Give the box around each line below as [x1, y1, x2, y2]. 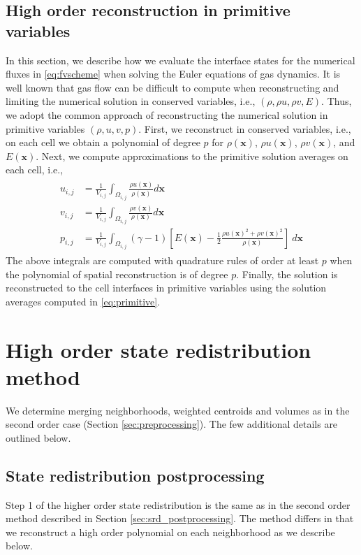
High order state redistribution [6, 335, 311, 363]
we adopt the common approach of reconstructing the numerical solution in [6, 107, 328, 122]
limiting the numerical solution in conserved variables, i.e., [6, 94, 256, 108]
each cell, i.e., [6, 162, 64, 177]
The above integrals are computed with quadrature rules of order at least [6, 253, 319, 267]
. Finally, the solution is [236, 266, 338, 281]
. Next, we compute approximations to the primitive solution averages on [36, 148, 348, 163]
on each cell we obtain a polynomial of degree [6, 135, 200, 150]
